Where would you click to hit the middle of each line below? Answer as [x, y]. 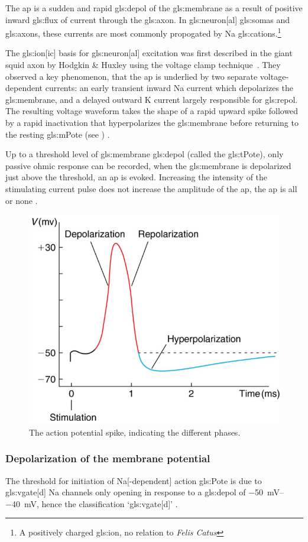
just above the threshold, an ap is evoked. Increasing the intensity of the [137, 177]
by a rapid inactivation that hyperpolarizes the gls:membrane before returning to [152, 122]
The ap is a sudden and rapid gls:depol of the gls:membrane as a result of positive [154, 8]
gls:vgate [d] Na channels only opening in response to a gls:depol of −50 [134, 492]
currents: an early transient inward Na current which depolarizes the [169, 88]
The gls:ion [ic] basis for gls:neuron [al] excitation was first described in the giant [149, 53]
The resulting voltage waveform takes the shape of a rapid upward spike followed [152, 111]
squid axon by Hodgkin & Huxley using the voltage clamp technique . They [143, 65]
